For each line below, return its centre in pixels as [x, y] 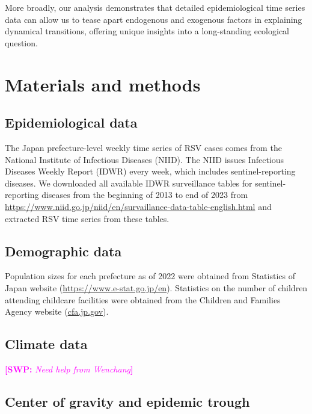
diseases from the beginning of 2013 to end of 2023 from [145, 195]
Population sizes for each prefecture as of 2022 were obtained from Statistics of [150, 276]
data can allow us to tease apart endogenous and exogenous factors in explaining [154, 19]
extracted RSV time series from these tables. [87, 218]
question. [21, 42]
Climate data [46, 344]
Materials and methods [103, 84]
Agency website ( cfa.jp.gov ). [57, 311]
